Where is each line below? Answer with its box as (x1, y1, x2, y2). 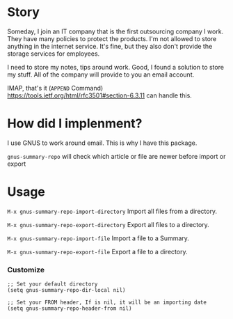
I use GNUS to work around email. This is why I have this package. (7, 139, 198, 147)
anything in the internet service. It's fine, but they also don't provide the (7, 42, 213, 50)
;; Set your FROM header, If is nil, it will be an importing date (7, 299, 207, 306)
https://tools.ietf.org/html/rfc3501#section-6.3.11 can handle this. (7, 91, 193, 100)
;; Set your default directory (7, 281, 98, 288)
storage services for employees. (7, 49, 100, 58)
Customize (7, 265, 45, 274)
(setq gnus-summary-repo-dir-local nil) (7, 287, 127, 294)
